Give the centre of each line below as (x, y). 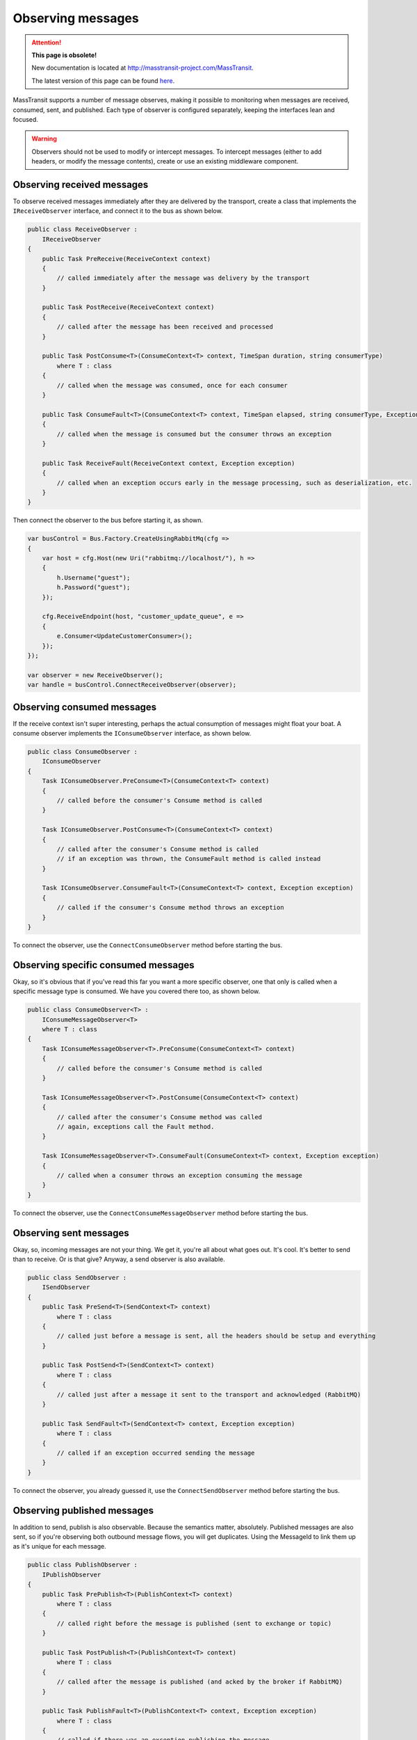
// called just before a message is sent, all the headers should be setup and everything (216, 1336)
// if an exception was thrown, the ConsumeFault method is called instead (189, 859)
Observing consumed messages (85, 707)
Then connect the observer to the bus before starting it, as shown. (108, 520)
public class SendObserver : (77, 1278)
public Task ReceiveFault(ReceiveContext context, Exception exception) (169, 463)
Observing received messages (81, 184)
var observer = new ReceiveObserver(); (95, 675)
